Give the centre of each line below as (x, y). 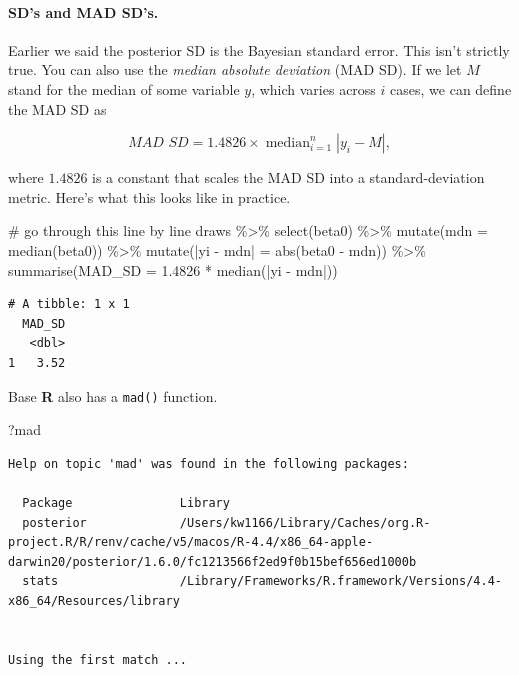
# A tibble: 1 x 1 (69, 304)
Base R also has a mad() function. (113, 395)
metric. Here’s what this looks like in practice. (149, 196)
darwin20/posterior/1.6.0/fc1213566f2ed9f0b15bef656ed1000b (212, 561)
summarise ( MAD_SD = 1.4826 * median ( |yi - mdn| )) (173, 269)
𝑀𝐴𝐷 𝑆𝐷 (158, 143)
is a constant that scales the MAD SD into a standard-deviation (288, 177)
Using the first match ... (97, 659)
